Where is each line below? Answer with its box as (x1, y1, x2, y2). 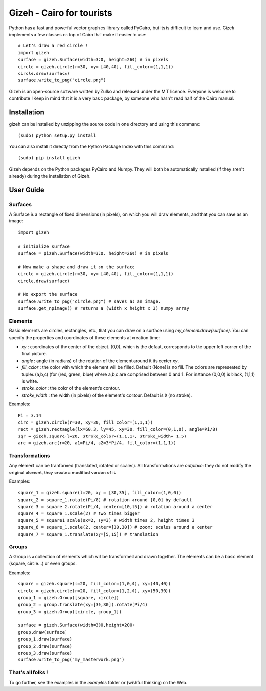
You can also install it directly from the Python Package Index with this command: (9, 144, 174, 149)
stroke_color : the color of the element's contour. (21, 385, 121, 391)
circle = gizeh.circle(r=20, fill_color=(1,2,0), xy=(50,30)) (18, 588, 171, 594)
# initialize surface (18, 243, 70, 249)
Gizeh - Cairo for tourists (9, 7, 113, 18)
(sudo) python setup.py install (18, 133, 96, 138)
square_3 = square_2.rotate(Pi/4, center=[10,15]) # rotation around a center (18, 504, 213, 509)
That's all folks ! (9, 669, 48, 676)
